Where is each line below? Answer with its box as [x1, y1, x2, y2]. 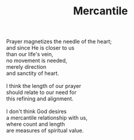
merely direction [6, 63, 47, 71]
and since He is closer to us [6, 44, 75, 51]
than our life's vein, [6, 51, 54, 58]
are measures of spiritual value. [6, 127, 84, 134]
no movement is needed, [6, 57, 68, 64]
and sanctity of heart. [6, 70, 59, 77]
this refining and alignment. [6, 95, 74, 102]
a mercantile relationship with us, [6, 114, 88, 121]
